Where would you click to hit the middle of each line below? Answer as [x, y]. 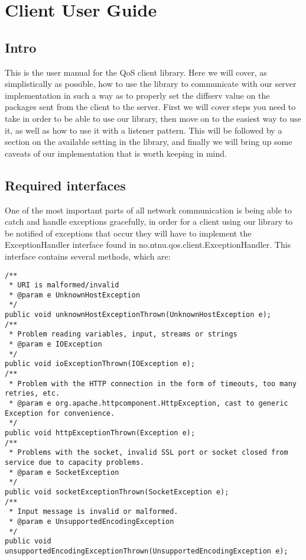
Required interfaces [65, 185]
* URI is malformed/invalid [64, 285]
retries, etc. [32, 394]
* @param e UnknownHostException [75, 295]
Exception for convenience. [60, 413]
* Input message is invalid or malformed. [94, 512]
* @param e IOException [56, 344]
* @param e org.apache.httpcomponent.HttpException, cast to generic [149, 404]
